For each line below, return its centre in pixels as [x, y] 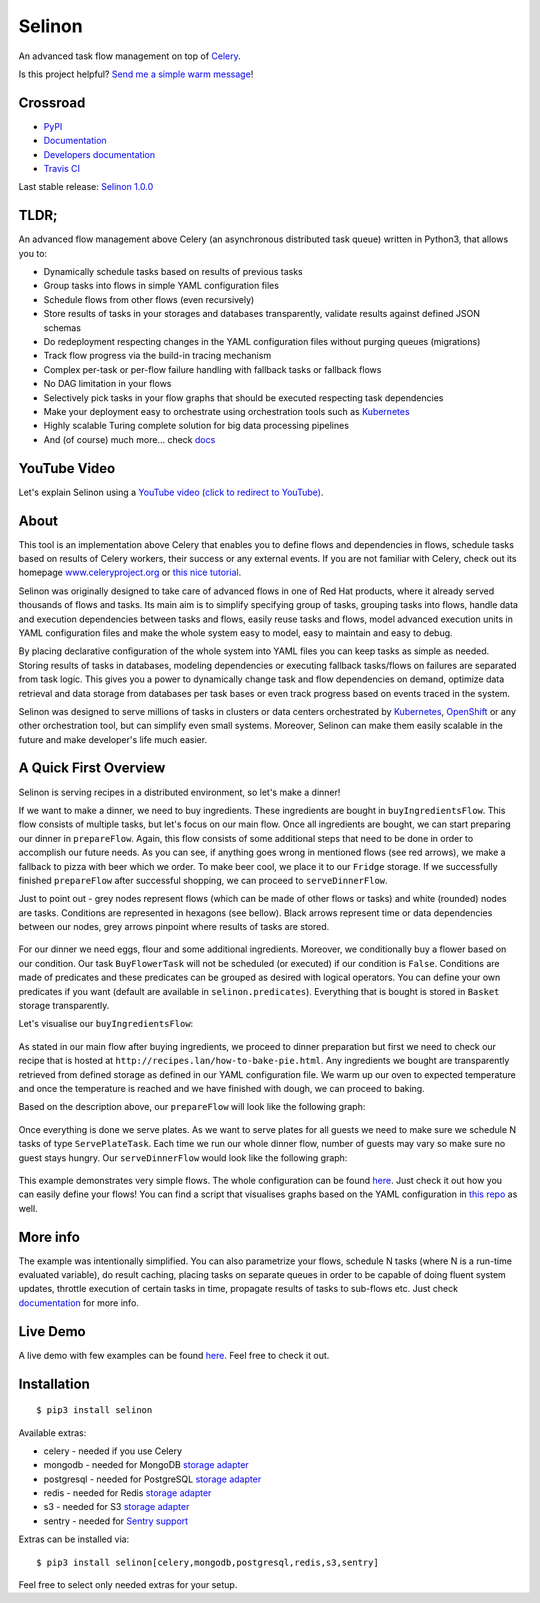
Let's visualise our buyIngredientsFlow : [106, 1024]
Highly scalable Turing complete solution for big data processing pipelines [196, 426]
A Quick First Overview [92, 768]
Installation [54, 1383]
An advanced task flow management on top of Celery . [130, 56]
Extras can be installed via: [74, 1539]
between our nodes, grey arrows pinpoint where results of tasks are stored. [174, 927]
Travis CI [61, 169]
